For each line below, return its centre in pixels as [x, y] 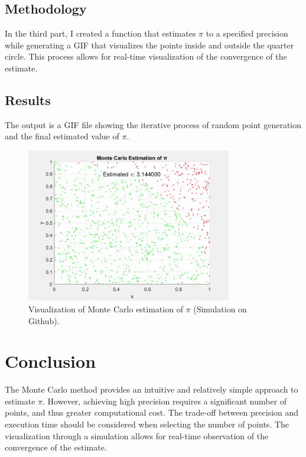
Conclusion [51, 361]
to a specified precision [247, 33]
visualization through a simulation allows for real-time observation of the [137, 435]
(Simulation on [220, 309]
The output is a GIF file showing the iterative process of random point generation [153, 124]
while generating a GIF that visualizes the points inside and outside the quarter [149, 45]
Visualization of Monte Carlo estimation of [106, 309]
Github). [44, 320]
